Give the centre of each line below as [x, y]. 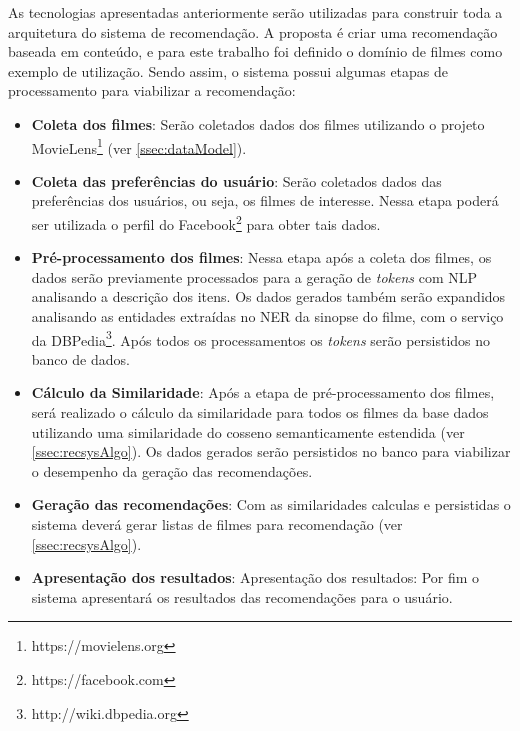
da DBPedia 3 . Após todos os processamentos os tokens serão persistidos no [261, 338]
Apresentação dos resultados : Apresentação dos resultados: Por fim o [255, 577]
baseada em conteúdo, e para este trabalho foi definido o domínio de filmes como [255, 51]
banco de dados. [80, 358]
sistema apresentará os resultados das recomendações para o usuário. [242, 596]
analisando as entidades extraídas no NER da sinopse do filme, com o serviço [267, 316]
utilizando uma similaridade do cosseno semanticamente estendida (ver [248, 431]
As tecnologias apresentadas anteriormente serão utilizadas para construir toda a [255, 12]
